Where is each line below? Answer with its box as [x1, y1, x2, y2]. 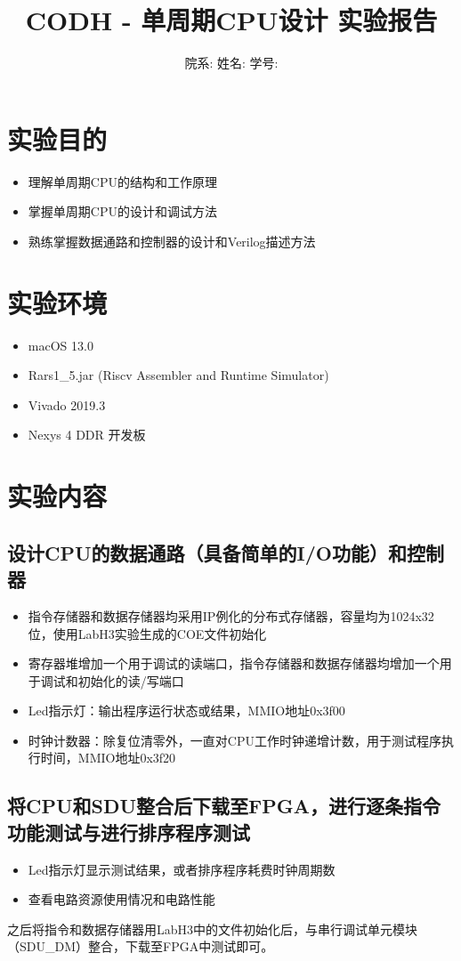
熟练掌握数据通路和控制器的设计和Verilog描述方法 [28, 231, 316, 250]
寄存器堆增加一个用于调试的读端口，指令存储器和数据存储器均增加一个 [28, 654, 440, 673]
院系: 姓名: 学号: [184, 53, 279, 72]
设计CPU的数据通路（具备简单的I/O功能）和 [7, 538, 407, 566]
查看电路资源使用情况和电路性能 [28, 890, 215, 909]
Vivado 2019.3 [28, 395, 106, 414]
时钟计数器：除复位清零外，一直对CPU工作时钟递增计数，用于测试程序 [28, 731, 441, 749]
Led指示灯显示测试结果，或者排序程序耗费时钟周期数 [28, 860, 336, 878]
